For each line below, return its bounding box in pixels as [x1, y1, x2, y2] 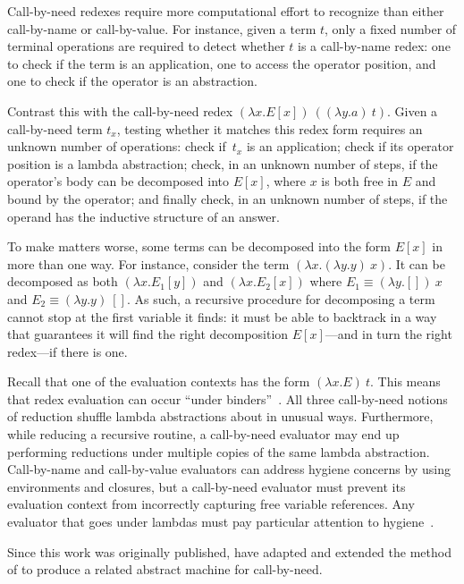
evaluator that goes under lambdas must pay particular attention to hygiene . [7, 512, 434, 531]
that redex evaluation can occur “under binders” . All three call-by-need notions [7, 389, 448, 408]
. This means [370, 372, 441, 391]
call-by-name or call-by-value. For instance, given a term [7, 19, 316, 38]
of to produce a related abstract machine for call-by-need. [7, 560, 323, 579]
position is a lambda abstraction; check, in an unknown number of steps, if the [7, 154, 438, 173]
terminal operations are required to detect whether [7, 37, 285, 55]
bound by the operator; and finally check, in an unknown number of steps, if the [7, 189, 448, 207]
